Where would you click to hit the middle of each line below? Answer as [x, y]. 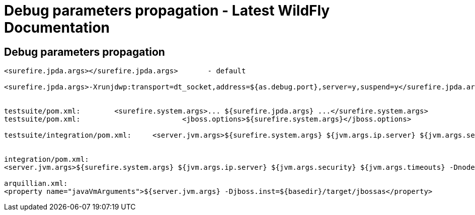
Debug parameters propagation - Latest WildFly [167, 11]
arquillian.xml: [36, 184]
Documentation [57, 28]
